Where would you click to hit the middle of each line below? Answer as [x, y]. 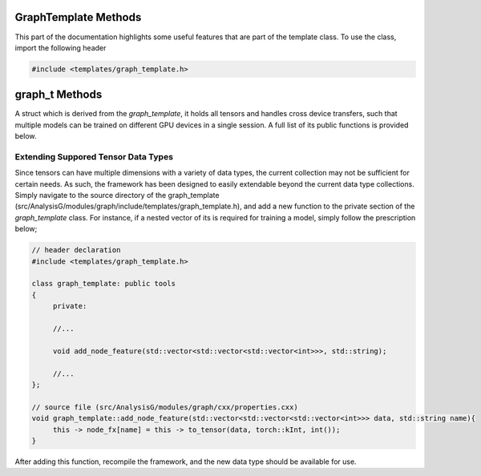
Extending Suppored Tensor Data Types [94, 156]
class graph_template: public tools [104, 284]
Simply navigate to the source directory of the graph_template [117, 196]
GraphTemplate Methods [78, 17]
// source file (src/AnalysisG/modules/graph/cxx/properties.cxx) [165, 407]
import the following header [61, 47]
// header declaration [76, 250]
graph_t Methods [59, 95]
